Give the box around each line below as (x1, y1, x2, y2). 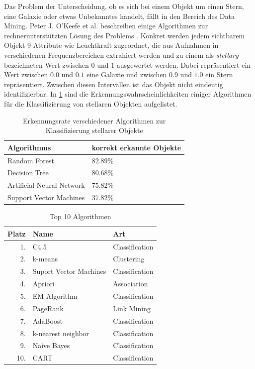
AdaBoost (32, 315, 63, 326)
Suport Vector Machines (32, 266, 106, 276)
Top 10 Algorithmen (49, 211, 111, 222)
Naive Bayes (32, 340, 70, 351)
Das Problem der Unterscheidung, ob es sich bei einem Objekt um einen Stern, (4, 1, 244, 11)
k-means (32, 253, 58, 264)
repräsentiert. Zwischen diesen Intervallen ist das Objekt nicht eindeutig (4, 79, 223, 89)
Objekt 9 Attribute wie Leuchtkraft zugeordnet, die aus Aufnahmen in (4, 40, 219, 50)
